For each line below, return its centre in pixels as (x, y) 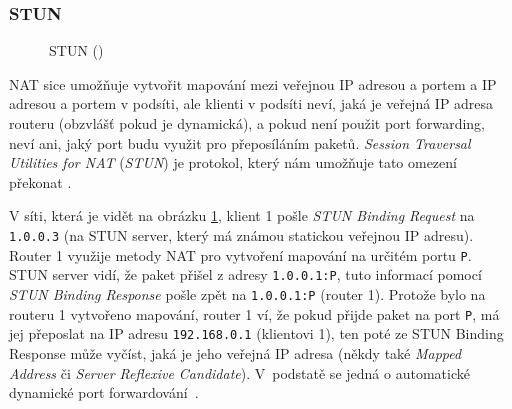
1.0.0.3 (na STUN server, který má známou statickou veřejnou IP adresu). (241, 234)
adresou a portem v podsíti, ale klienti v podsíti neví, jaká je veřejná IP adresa (251, 103)
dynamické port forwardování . (104, 392)
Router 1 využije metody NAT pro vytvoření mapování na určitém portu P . (240, 254)
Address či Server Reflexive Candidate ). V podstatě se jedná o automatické (239, 372)
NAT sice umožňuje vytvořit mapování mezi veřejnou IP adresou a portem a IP (253, 83)
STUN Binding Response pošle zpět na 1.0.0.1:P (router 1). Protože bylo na (247, 293)
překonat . (40, 181)
